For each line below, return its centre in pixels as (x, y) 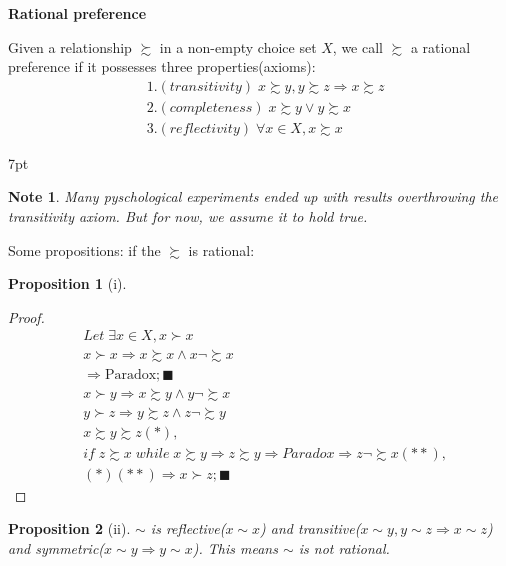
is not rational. (344, 547)
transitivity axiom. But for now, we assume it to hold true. (188, 216)
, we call (357, 46)
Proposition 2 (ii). (69, 528)
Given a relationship (70, 46)
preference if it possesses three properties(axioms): (162, 66)
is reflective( (188, 528)
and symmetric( (56, 547)
